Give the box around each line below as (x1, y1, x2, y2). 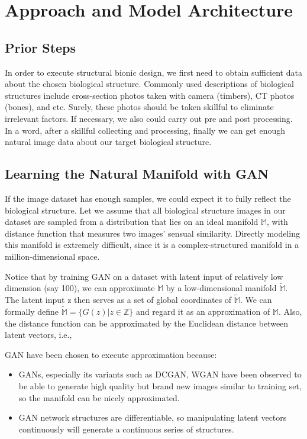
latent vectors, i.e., (5, 328, 72, 341)
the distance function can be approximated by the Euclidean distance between (5, 317, 289, 329)
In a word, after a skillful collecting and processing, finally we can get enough (5, 124, 286, 136)
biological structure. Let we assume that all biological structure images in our (5, 204, 286, 216)
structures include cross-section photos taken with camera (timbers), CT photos (5, 89, 295, 101)
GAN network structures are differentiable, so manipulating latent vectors (18, 411, 287, 424)
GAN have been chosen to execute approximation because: (5, 348, 217, 360)
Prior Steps (5, 38, 76, 56)
